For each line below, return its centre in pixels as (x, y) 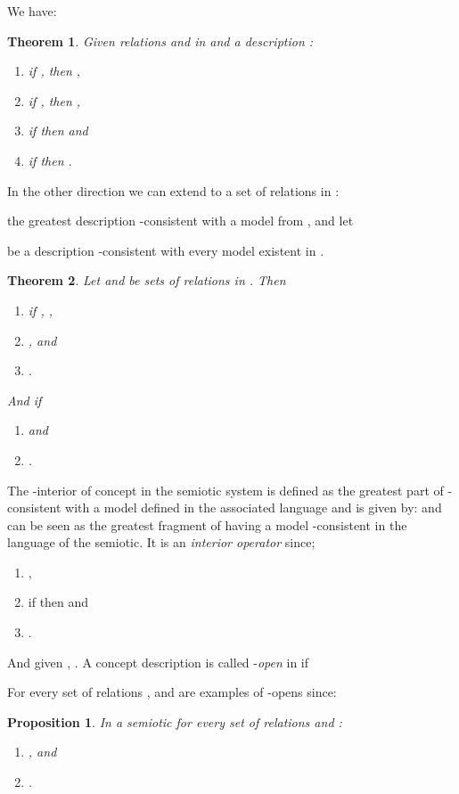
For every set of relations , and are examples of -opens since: (172, 692)
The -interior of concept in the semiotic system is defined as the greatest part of (225, 490)
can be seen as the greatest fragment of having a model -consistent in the (207, 524)
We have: (32, 11)
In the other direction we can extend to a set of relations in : (173, 190)
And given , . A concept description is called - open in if (158, 662)
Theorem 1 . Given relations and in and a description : (160, 41)
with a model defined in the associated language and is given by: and (254, 508)
